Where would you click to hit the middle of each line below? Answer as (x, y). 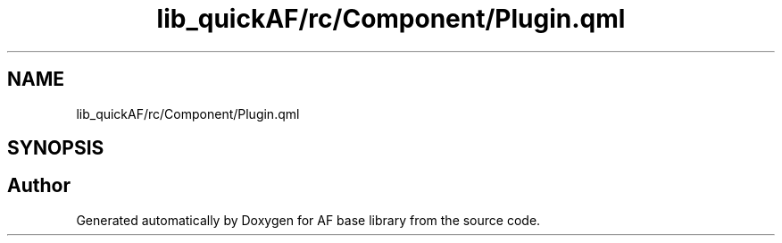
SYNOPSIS (56, 148)
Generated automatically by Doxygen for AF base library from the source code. (308, 220)
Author (39, 186)
